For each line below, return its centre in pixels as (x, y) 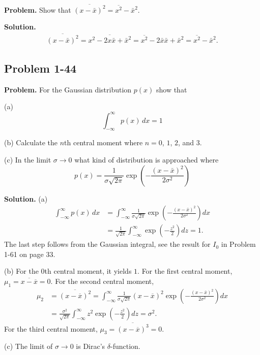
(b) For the (21, 271)
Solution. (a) (26, 198)
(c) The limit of (28, 346)
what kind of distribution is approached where (147, 159)
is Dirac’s (91, 346)
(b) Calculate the (31, 142)
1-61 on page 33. (30, 254)
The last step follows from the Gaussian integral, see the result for (107, 244)
